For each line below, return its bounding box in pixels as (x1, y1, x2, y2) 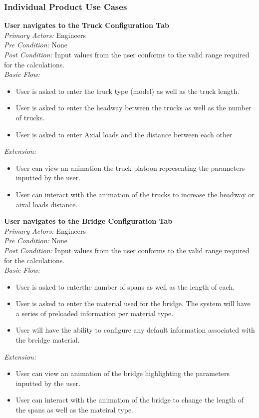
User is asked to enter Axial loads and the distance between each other (15, 129, 233, 139)
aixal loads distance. (15, 199, 78, 209)
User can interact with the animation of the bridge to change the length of (15, 395, 244, 405)
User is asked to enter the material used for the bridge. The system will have (15, 298, 251, 309)
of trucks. (15, 112, 45, 122)
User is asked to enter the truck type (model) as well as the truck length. (15, 85, 240, 96)
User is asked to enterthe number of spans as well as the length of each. (15, 281, 235, 292)
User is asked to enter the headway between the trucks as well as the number (15, 102, 252, 113)
